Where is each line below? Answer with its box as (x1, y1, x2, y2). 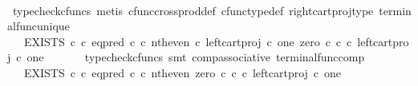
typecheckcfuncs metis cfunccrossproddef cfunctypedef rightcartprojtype (12, 2, 374, 18)
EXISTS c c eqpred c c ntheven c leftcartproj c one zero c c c (23, 33, 352, 49)
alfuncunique (7, 18, 70, 34)
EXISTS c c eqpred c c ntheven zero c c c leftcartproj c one (23, 64, 342, 80)
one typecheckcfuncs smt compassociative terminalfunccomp (26, 49, 365, 65)
